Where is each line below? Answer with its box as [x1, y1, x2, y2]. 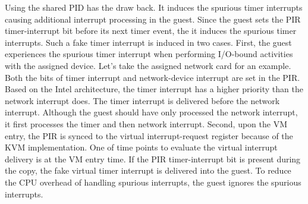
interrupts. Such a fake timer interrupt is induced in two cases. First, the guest [5, 36, 292, 48]
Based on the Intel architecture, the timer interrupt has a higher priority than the [5, 83, 303, 95]
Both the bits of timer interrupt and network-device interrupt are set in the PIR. [5, 71, 300, 83]
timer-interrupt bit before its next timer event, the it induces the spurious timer [5, 24, 297, 37]
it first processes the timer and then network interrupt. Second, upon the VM [5, 117, 288, 130]
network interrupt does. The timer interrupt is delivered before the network [5, 94, 280, 106]
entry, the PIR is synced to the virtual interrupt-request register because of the [5, 129, 293, 142]
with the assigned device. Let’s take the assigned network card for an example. [5, 59, 291, 71]
